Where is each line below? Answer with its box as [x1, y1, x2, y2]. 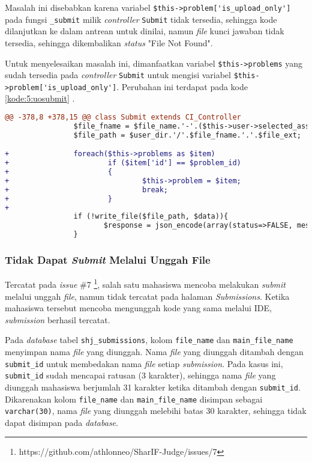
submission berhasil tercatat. [5, 313, 110, 326]
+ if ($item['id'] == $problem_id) [5, 159, 241, 168]
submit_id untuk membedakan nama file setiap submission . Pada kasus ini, [5, 357, 283, 369]
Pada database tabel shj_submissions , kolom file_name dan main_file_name [5, 333, 293, 346]
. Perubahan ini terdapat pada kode [116, 80, 248, 93]
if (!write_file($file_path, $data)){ [73, 212, 229, 221]
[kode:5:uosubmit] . [5, 92, 75, 105]
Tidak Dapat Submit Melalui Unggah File [5, 252, 211, 267]
